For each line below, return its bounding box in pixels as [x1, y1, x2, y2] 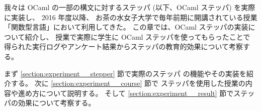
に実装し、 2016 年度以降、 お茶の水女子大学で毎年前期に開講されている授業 [4, 12, 257, 22]
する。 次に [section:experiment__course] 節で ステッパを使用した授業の [11, 78, 245, 88]
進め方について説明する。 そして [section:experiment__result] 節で [18, 87, 234, 98]
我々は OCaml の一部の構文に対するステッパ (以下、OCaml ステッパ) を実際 [4, 2, 255, 12]
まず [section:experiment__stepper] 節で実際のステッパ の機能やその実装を [4, 68, 246, 78]
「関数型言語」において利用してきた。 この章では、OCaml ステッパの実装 [4, 22, 248, 32]
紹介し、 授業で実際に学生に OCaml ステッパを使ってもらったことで [25, 31, 250, 42]
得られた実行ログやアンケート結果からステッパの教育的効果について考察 [4, 41, 243, 52]
